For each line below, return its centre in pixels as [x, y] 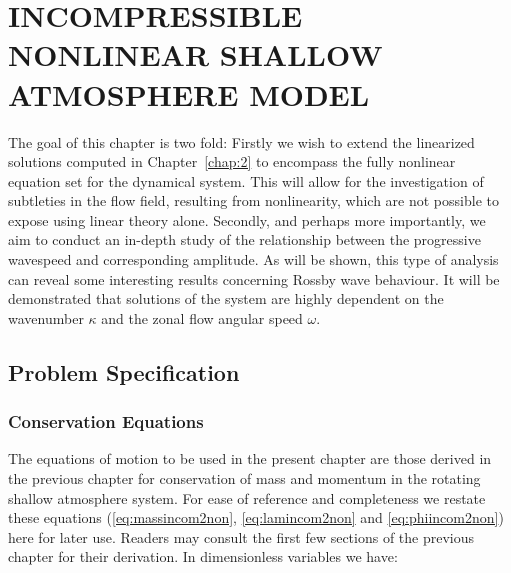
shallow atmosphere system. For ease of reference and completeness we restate [247, 497]
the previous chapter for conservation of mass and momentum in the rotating [244, 478]
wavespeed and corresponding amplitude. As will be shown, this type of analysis [253, 259]
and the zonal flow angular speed [202, 317]
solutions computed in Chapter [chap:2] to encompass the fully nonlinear [232, 161]
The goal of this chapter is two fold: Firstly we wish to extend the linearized [241, 141]
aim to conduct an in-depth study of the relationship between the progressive [244, 239]
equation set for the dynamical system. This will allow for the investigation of [246, 180]
